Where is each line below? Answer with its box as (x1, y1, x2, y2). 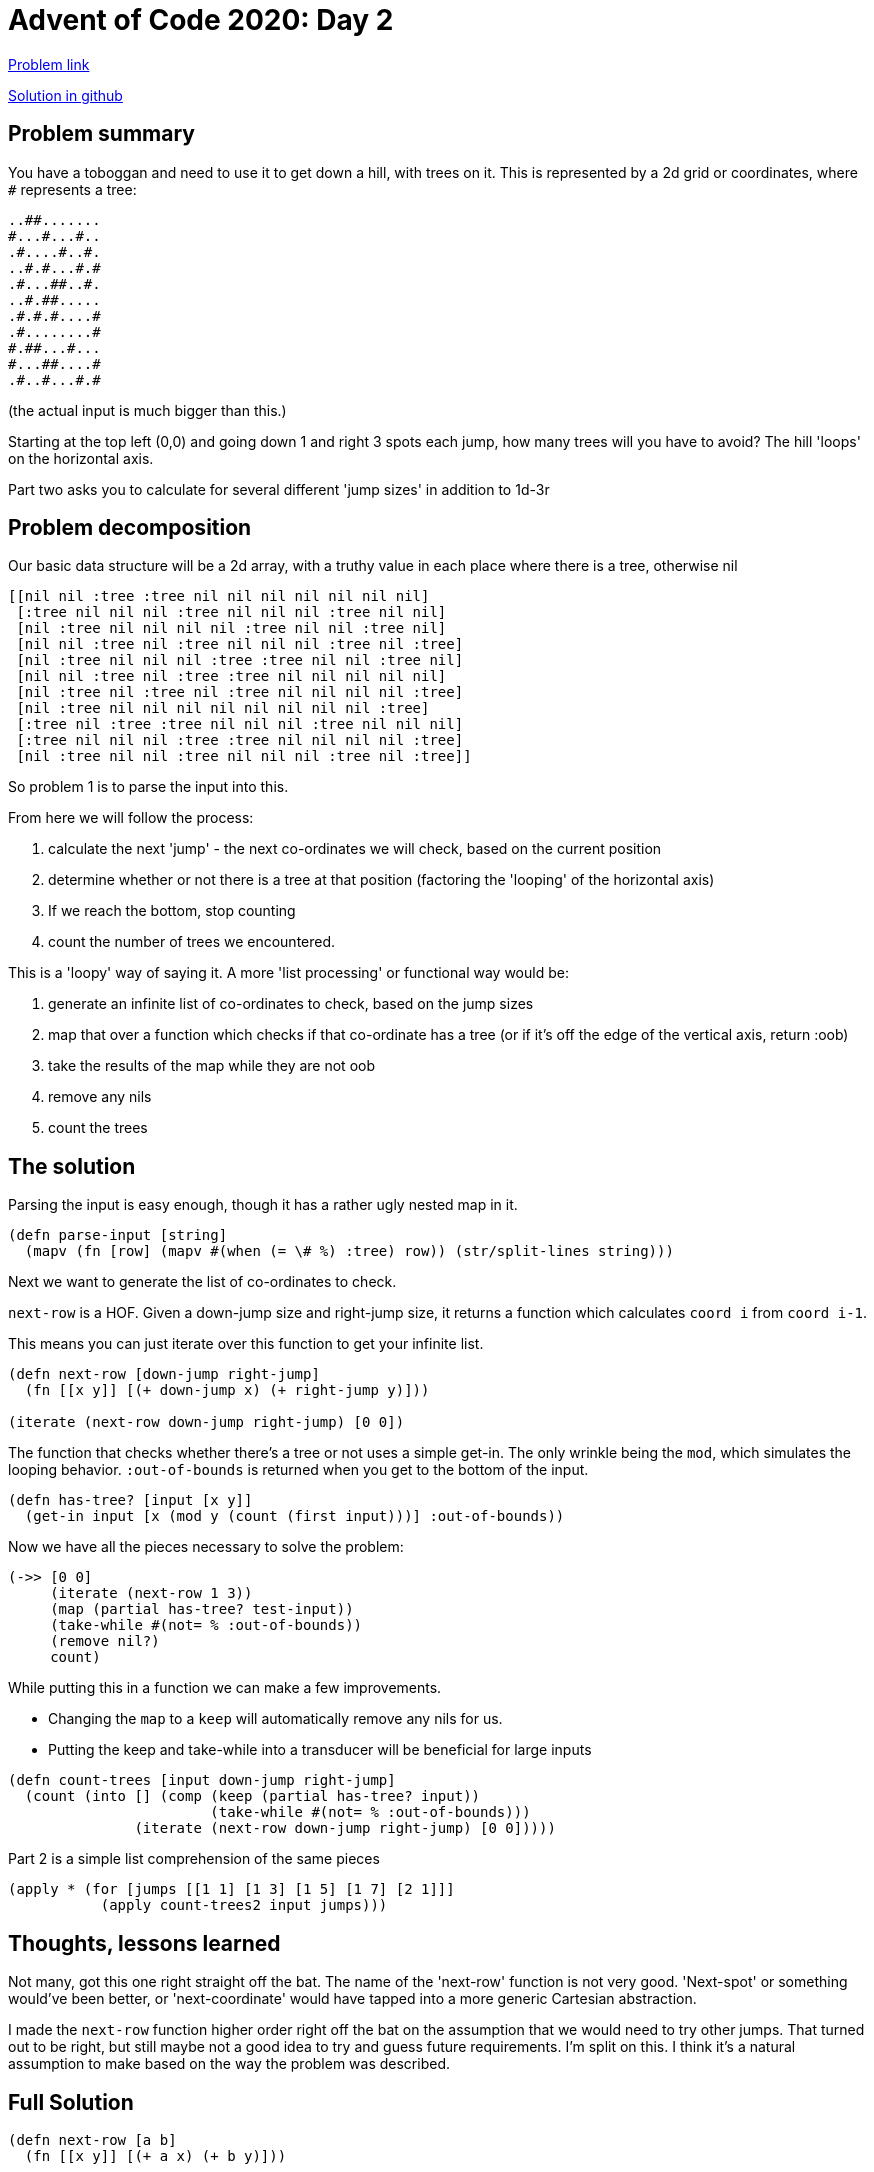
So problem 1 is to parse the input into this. (8, 778, 289, 796)
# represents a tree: (8, 180, 137, 198)
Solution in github (8, 86, 123, 104)
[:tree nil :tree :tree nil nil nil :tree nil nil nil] (16, 716, 464, 733)
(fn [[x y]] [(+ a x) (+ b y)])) (24, 2147, 287, 2164)
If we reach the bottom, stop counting (48, 902, 296, 920)
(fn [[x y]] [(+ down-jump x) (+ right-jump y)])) (24, 1382, 430, 1399)
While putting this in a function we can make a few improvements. (8, 1679, 442, 1697)
